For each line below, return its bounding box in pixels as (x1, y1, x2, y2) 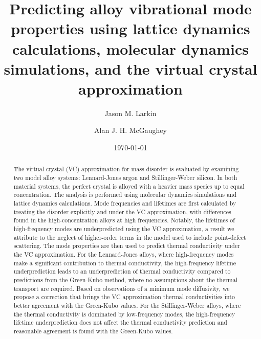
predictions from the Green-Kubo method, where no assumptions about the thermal (13, 275, 237, 284)
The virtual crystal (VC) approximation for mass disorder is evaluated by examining (13, 165, 239, 173)
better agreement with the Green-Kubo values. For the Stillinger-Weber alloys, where (13, 301, 241, 309)
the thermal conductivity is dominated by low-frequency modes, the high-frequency (13, 309, 235, 318)
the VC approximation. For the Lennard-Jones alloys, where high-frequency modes (13, 250, 234, 259)
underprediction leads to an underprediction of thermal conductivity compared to (13, 267, 231, 276)
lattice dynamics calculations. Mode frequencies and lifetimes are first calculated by (13, 199, 236, 208)
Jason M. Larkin (104, 107, 157, 118)
